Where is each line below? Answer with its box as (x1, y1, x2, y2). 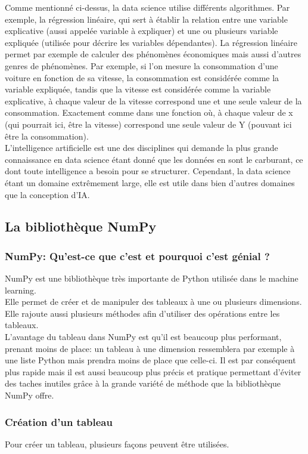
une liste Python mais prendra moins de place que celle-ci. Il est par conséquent (5, 354, 296, 366)
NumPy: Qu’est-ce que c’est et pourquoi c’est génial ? (5, 248, 270, 263)
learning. (5, 283, 36, 296)
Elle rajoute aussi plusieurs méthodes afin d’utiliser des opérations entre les (5, 307, 280, 319)
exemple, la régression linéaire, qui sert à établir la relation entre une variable (5, 13, 288, 25)
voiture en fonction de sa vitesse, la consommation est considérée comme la (5, 71, 279, 84)
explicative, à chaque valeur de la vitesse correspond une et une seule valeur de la (5, 94, 302, 107)
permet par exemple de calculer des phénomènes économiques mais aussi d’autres (5, 48, 301, 60)
